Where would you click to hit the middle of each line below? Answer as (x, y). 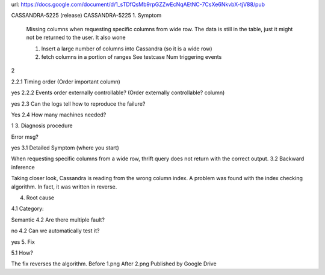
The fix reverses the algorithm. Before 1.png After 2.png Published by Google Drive (114, 264)
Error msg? (25, 137)
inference (23, 167)
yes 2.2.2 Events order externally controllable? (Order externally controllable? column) (118, 92)
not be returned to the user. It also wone (76, 38)
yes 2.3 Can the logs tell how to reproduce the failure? (78, 104)
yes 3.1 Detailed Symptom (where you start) (65, 148)
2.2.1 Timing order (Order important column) (66, 82)
